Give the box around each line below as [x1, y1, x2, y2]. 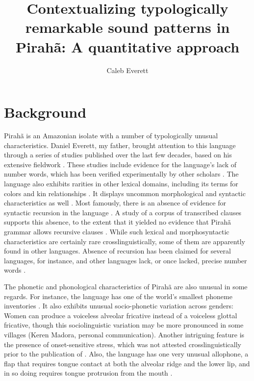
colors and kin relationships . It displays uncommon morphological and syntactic [4, 188, 246, 198]
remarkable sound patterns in [25, 17, 230, 37]
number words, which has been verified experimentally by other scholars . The [4, 169, 239, 179]
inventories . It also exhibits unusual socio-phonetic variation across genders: [4, 301, 233, 311]
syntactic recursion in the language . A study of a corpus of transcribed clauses [4, 207, 242, 217]
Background [4, 102, 87, 122]
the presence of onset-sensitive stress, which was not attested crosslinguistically [4, 339, 241, 349]
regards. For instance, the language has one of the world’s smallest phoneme [4, 291, 232, 301]
